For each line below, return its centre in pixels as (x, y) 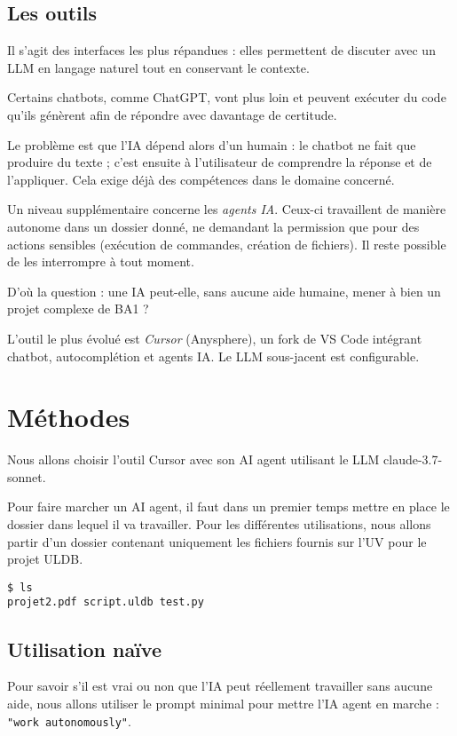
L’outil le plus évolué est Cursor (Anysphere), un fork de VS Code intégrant (215, 338)
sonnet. (27, 476)
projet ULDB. (45, 559)
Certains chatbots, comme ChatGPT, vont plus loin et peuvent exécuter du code (227, 97)
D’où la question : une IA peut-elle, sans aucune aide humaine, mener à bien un (224, 291)
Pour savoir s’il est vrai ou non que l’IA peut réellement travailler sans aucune (220, 686)
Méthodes (69, 417)
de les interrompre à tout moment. (101, 261)
